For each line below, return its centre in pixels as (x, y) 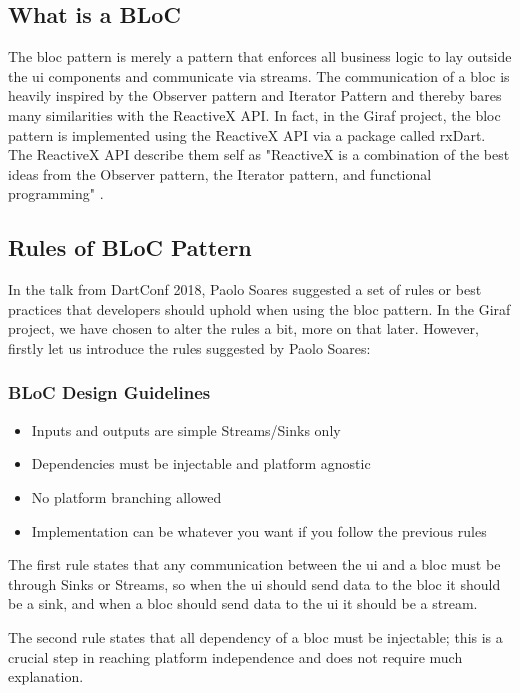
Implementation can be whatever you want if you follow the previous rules (259, 530)
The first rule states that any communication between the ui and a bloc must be (254, 564)
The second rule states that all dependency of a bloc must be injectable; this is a (255, 636)
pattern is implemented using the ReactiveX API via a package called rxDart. (247, 134)
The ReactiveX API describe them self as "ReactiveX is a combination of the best (259, 154)
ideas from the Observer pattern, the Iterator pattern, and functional (220, 173)
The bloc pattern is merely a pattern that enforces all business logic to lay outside (260, 56)
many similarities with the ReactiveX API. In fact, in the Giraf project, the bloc (254, 114)
